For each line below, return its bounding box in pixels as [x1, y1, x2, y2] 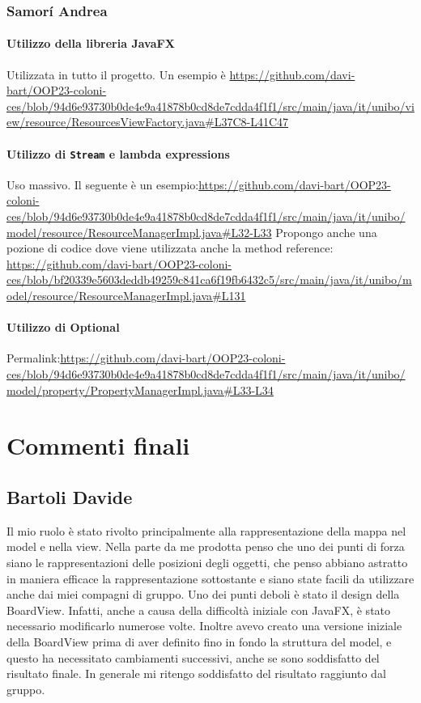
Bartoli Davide [6, 484, 133, 509]
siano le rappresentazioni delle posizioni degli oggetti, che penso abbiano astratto [6, 553, 408, 570]
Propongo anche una [275, 223, 377, 240]
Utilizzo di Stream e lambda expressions [6, 145, 230, 162]
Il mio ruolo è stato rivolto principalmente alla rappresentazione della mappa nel [6, 522, 406, 539]
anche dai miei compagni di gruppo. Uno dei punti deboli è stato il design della [6, 586, 400, 603]
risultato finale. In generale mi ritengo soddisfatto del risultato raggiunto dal [6, 665, 386, 682]
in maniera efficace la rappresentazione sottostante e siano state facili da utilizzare [6, 570, 415, 587]
